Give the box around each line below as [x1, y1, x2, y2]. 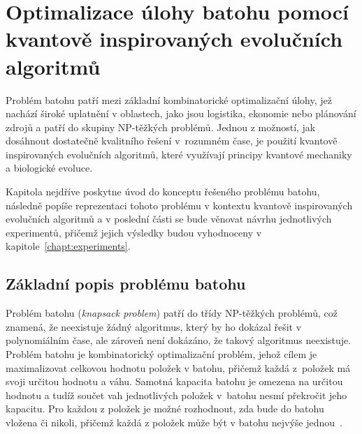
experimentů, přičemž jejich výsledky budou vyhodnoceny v [6, 225, 262, 239]
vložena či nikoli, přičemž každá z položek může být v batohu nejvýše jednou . [6, 414, 342, 429]
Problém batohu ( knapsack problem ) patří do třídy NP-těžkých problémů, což [6, 306, 338, 320]
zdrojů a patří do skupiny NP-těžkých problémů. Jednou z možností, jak [6, 119, 316, 134]
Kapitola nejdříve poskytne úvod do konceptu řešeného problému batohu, [6, 184, 320, 199]
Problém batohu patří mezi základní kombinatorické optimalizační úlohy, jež [6, 92, 333, 107]
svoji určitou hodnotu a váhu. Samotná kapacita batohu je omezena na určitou [6, 374, 343, 389]
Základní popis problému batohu [6, 273, 246, 294]
